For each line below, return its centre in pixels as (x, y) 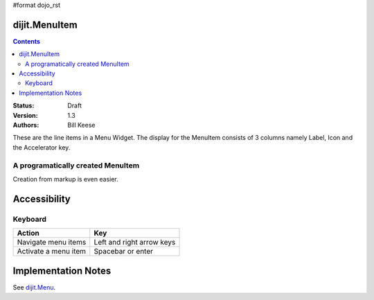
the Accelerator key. (42, 147)
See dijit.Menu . (34, 287)
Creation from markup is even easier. (66, 179)
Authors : (26, 125)
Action (28, 233)
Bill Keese (81, 125)
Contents (27, 41)
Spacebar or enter (124, 252)
